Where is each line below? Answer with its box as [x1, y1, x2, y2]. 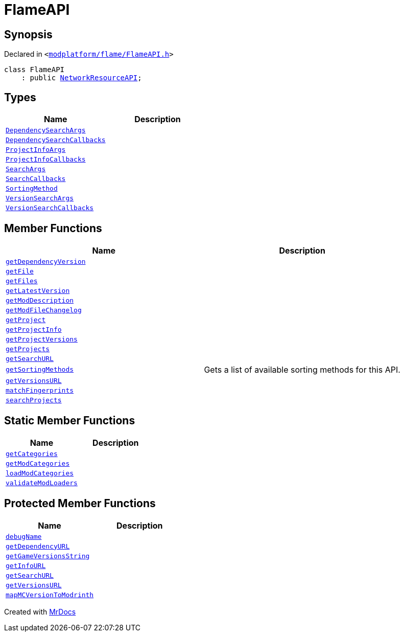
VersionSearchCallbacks [6, 204, 94, 212]
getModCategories [6, 459, 70, 467]
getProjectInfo [6, 325, 62, 333]
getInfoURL [6, 561, 46, 570]
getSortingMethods [6, 366, 74, 374]
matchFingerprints [6, 386, 74, 394]
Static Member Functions [4, 414, 135, 427]
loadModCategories [6, 469, 74, 477]
